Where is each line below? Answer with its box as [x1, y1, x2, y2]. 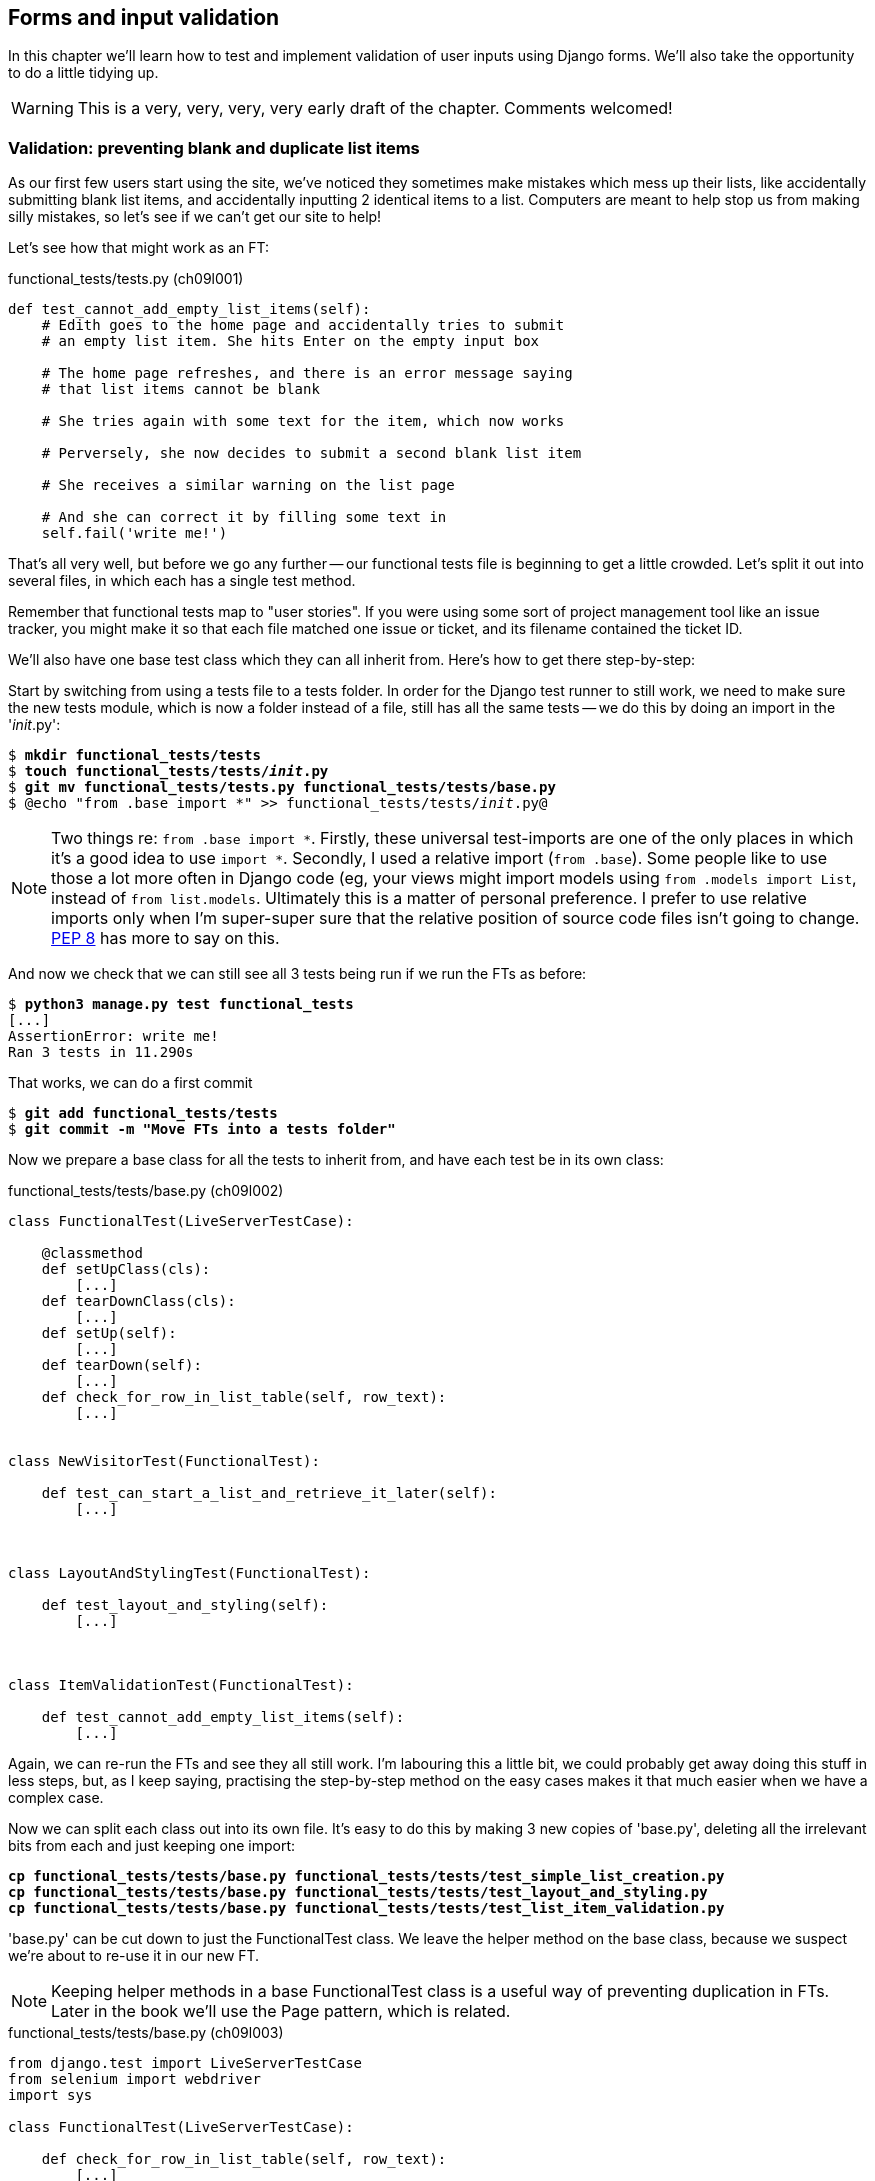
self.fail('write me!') [41, 525, 228, 542]
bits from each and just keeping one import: [8, 1837, 296, 1855]
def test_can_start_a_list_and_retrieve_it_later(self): [41, 1485, 497, 1502]
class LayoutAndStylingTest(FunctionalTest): [8, 1565, 371, 1582]
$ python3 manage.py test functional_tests [8, 996, 354, 1013]
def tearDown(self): [41, 1357, 202, 1374]
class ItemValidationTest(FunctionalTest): [8, 1677, 354, 1694]
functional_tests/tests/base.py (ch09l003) [8, 2024, 284, 2042]
